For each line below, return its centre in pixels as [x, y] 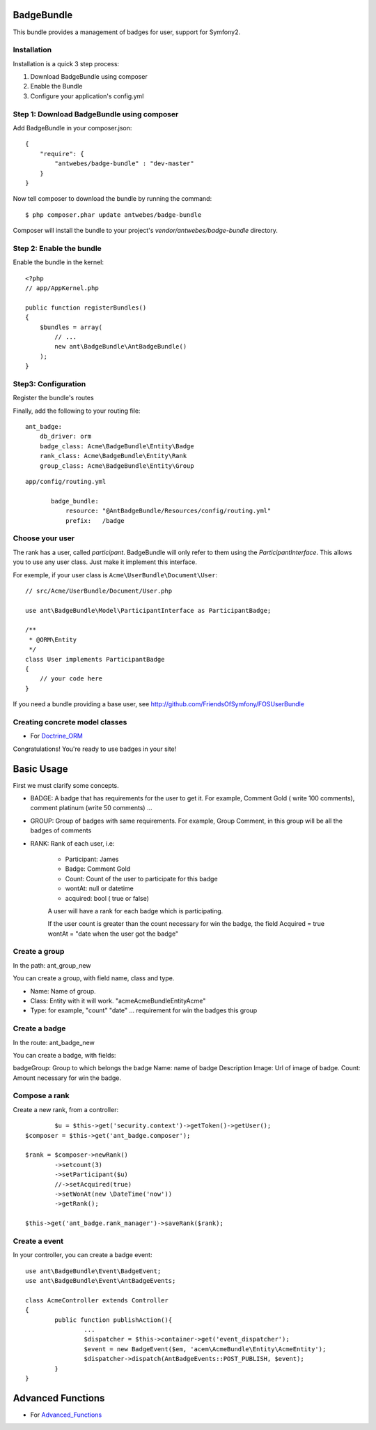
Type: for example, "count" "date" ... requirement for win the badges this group [144, 1010]
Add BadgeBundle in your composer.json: [72, 128]
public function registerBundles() [86, 307]
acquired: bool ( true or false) [107, 898]
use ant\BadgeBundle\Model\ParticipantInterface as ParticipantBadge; [148, 610]
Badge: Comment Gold [98, 869]
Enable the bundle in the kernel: [58, 262]
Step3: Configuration [49, 383]
